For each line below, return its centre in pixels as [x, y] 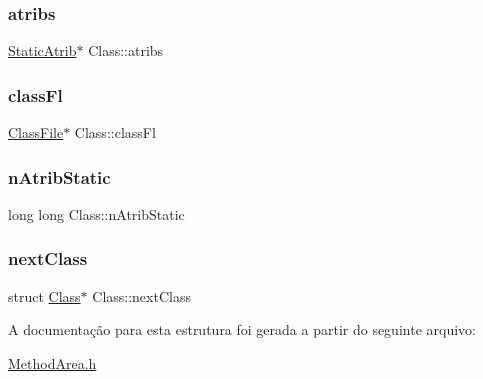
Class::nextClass [141, 295]
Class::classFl [115, 132]
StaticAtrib [42, 50]
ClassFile [36, 132]
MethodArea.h [52, 362]
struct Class [44, 295]
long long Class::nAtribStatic [96, 213]
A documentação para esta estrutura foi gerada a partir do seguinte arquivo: [242, 329]
